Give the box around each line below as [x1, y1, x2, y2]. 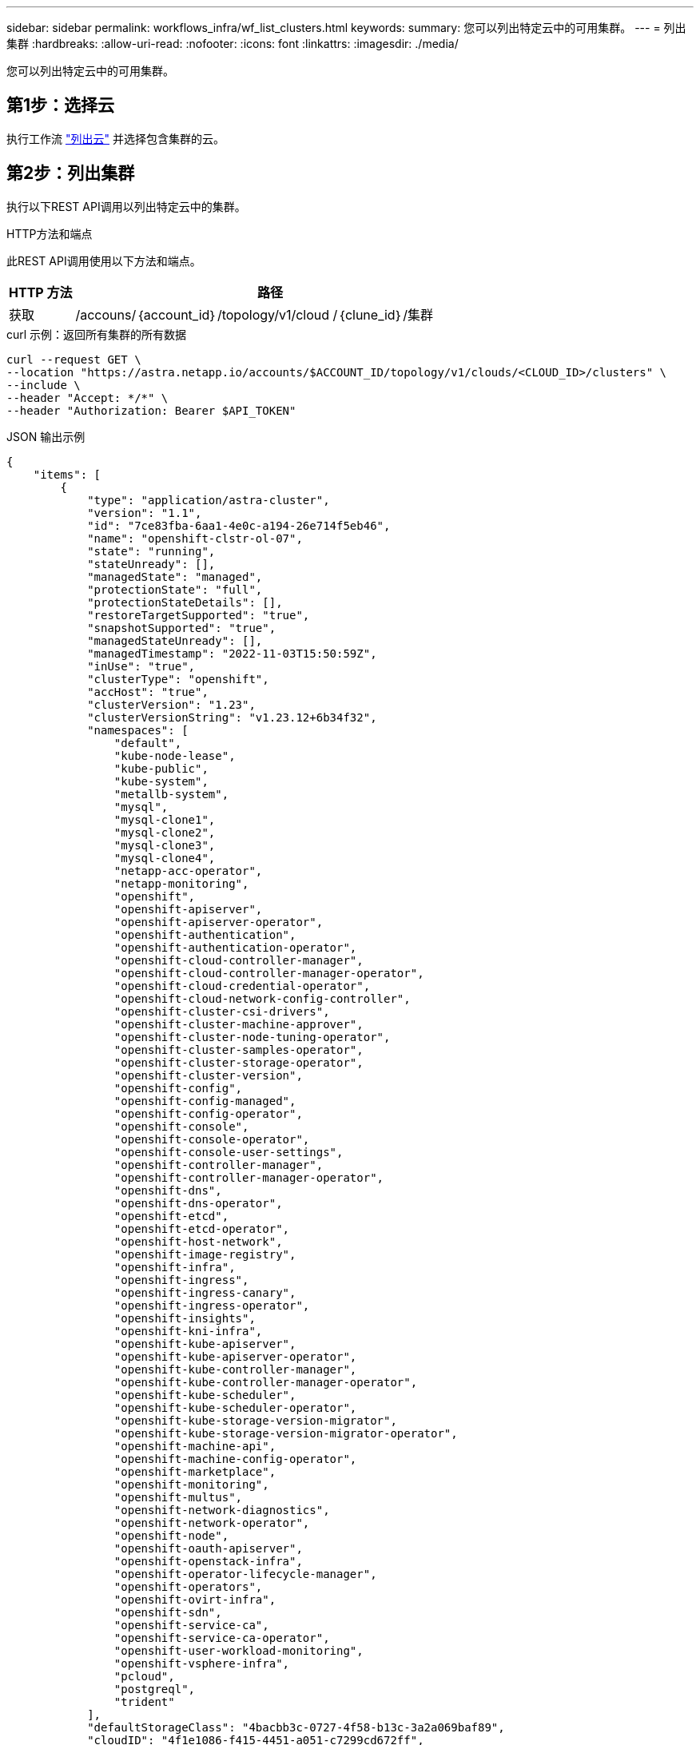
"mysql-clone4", [113, 851, 216, 865]
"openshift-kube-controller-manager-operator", [113, 1375, 418, 1389]
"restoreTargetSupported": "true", [87, 608, 310, 622]
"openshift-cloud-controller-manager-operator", [113, 966, 424, 980]
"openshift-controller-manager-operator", [113, 1171, 384, 1184]
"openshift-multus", [113, 1490, 243, 1504]
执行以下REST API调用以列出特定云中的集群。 [6, 199, 246, 213]
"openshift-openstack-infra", [113, 1554, 303, 1568]
